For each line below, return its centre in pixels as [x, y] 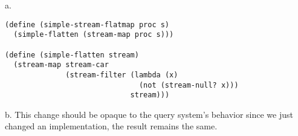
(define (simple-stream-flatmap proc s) [87, 24]
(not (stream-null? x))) [189, 85]
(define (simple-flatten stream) [72, 55]
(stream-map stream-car [61, 65]
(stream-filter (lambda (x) [122, 75]
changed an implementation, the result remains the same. [111, 126]
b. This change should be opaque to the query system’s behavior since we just [149, 114]
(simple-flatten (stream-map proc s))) [94, 35]
